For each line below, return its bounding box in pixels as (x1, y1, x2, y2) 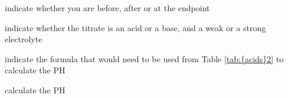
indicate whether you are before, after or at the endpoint (5, 2, 210, 13)
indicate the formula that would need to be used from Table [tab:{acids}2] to (5, 52, 284, 65)
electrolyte (5, 33, 42, 45)
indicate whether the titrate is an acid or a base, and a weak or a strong (5, 21, 266, 33)
